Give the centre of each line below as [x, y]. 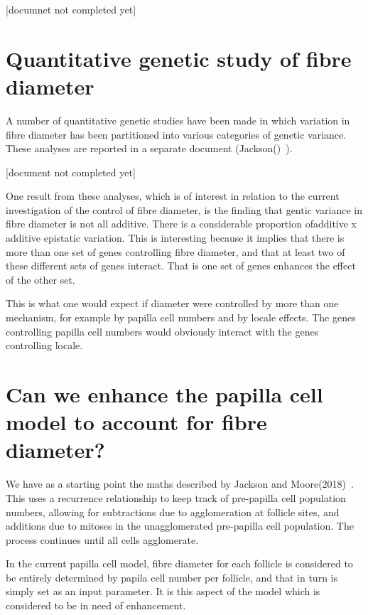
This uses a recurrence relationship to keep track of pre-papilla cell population [176, 497]
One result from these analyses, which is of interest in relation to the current [173, 196]
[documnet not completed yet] [71, 9]
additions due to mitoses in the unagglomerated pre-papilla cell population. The [180, 526]
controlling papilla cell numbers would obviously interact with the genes [162, 331]
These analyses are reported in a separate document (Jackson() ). [149, 148]
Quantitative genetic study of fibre [179, 58]
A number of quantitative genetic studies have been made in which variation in [178, 120]
